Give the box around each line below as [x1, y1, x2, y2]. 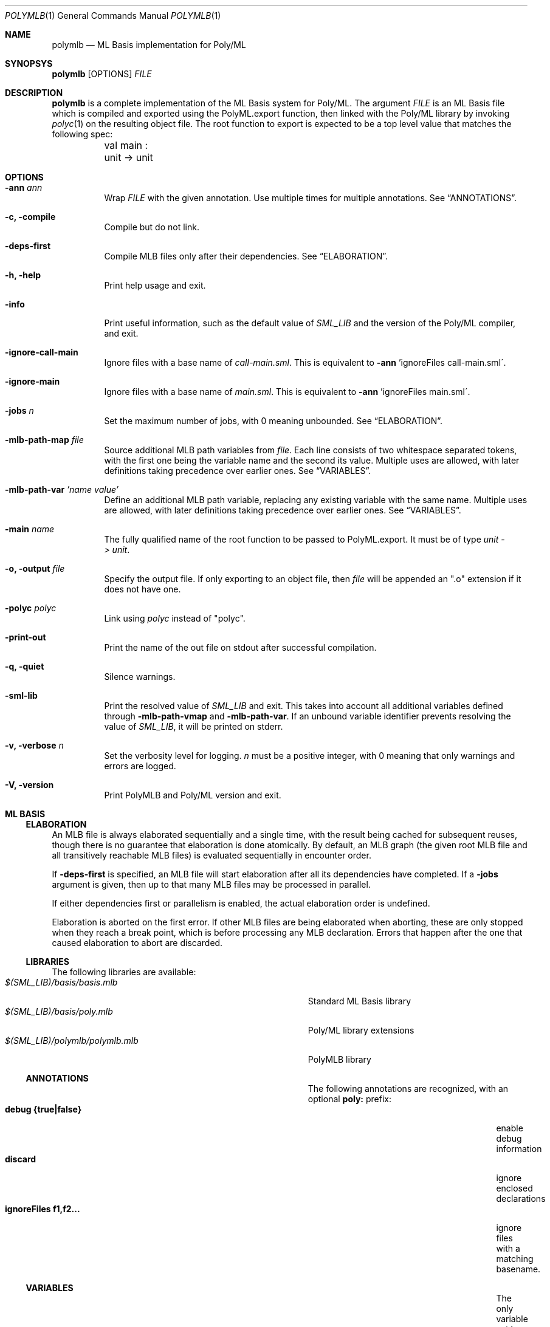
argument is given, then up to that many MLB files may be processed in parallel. [52, 879, 371, 890]
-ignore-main [5, 376, 60, 386]
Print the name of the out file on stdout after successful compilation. [104, 642, 377, 653]
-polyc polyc [5, 603, 57, 613]
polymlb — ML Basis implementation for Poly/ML [52, 39, 246, 50]
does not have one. [104, 584, 181, 594]
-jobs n [5, 405, 34, 416]
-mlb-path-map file [5, 434, 84, 445]
